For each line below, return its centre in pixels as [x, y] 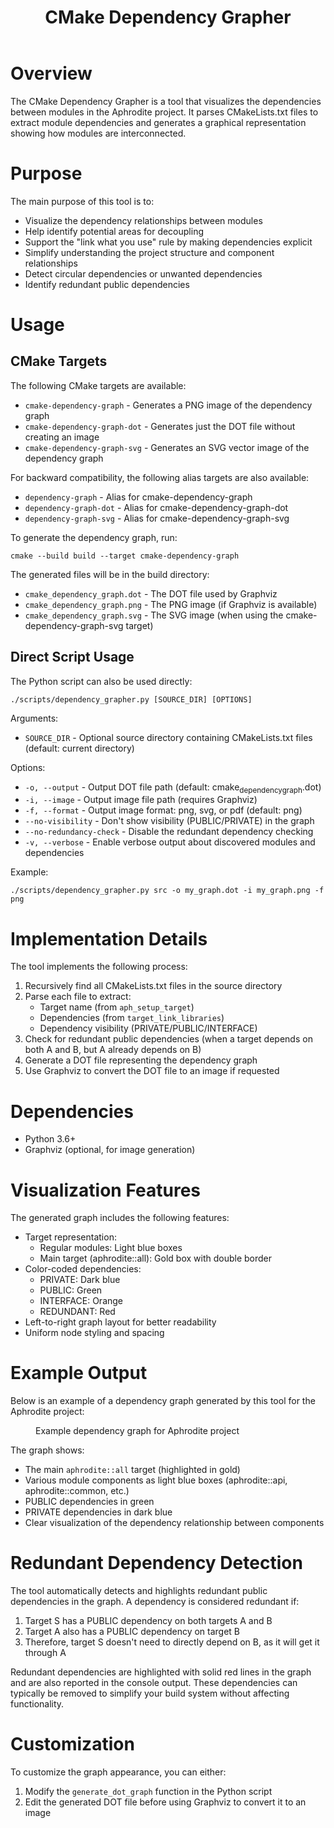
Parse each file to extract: [78, 997]
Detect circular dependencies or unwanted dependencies [143, 273]
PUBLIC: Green [71, 1290]
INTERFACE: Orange [81, 1301]
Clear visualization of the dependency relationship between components [174, 1523]
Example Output [79, 1373]
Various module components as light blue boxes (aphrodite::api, [156, 1480]
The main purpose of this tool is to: [82, 201]
